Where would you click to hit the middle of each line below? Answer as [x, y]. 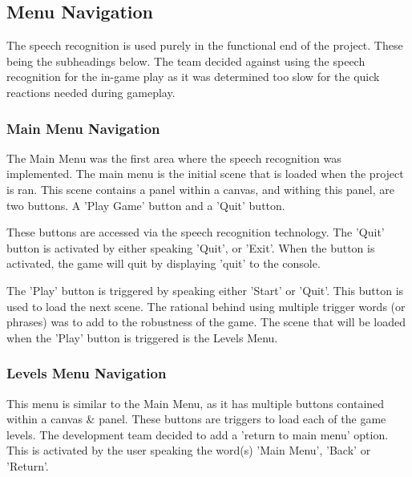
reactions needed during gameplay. [91, 92]
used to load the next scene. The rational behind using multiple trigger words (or [206, 306]
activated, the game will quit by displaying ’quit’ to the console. [164, 263]
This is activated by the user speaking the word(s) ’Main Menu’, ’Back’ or [189, 450]
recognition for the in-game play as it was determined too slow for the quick [193, 77]
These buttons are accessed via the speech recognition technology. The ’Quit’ [196, 232]
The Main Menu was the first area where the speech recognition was [174, 158]
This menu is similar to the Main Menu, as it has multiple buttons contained [196, 403]
